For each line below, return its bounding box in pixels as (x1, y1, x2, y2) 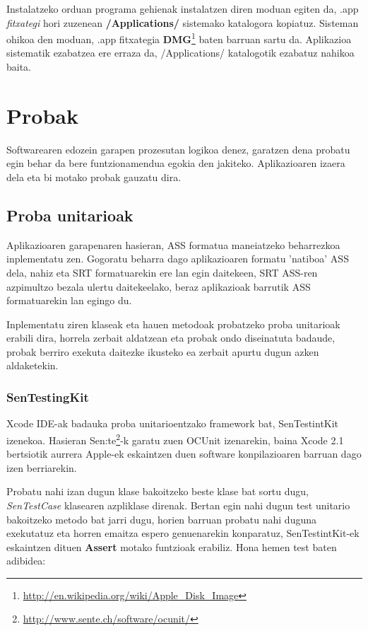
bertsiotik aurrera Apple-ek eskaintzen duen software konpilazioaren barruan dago (6, 446, 362, 461)
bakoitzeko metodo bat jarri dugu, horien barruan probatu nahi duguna (6, 511, 317, 526)
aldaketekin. (6, 358, 59, 373)
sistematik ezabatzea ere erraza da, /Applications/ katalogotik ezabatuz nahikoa (6, 45, 355, 60)
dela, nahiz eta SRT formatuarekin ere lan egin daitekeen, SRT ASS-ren (6, 265, 318, 279)
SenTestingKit (6, 388, 89, 405)
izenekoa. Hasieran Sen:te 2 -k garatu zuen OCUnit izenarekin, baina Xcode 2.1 (6, 430, 344, 447)
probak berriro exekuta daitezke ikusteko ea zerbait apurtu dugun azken (6, 344, 319, 359)
